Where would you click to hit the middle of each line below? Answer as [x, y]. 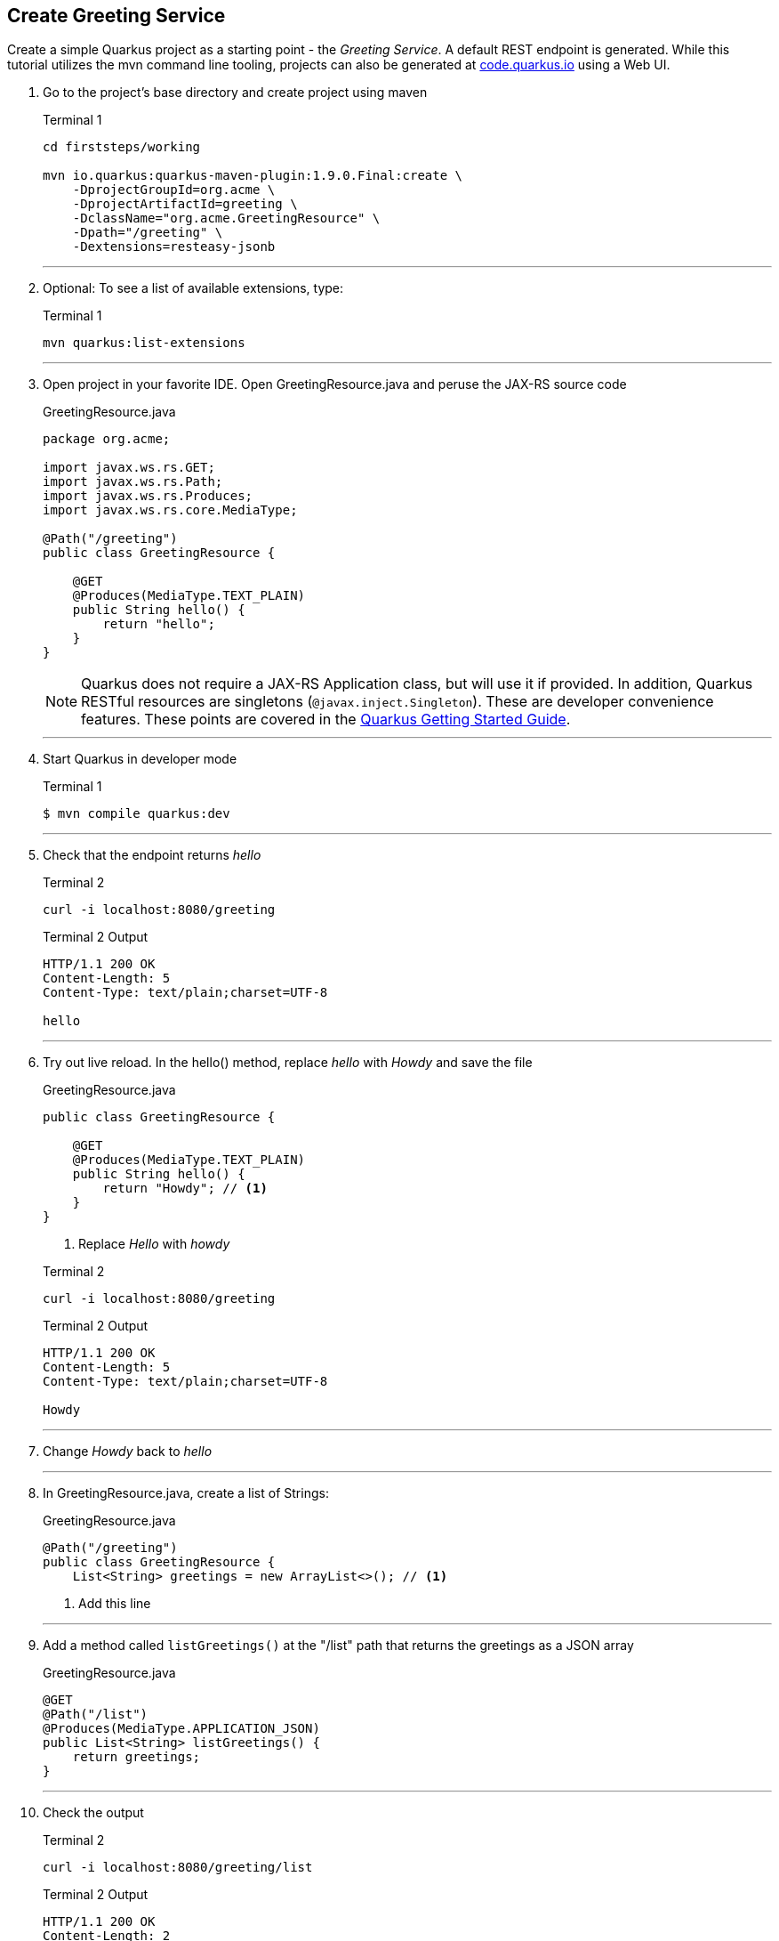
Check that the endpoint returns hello [152, 855]
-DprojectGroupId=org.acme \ [174, 190]
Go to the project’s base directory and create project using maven [235, 93]
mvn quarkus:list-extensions [144, 343]
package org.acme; [107, 439]
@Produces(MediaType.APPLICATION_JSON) [181, 1729]
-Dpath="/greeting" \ [148, 233]
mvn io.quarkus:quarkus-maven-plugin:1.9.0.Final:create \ [253, 176]
